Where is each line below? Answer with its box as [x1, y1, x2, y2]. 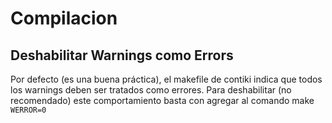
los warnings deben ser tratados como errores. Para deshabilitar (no [10, 84, 292, 96]
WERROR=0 [10, 105, 47, 115]
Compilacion [10, 7, 118, 30]
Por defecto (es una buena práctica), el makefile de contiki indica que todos [10, 73, 323, 85]
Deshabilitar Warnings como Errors [10, 47, 234, 64]
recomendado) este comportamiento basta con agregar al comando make [10, 95, 315, 106]
